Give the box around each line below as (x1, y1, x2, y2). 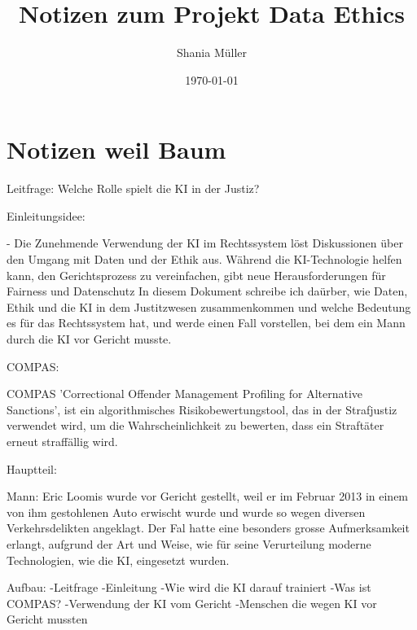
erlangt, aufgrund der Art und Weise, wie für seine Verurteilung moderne (7, 535, 371, 552)
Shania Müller (176, 44, 248, 61)
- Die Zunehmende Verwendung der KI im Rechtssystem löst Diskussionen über (7, 234, 403, 252)
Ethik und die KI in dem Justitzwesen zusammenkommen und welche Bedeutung (7, 298, 411, 315)
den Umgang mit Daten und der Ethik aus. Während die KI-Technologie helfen (7, 251, 402, 268)
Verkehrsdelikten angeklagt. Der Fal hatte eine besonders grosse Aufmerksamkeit (7, 519, 410, 536)
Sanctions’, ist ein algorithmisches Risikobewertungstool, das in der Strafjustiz (7, 400, 397, 418)
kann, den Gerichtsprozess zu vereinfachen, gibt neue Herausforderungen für (7, 266, 386, 283)
